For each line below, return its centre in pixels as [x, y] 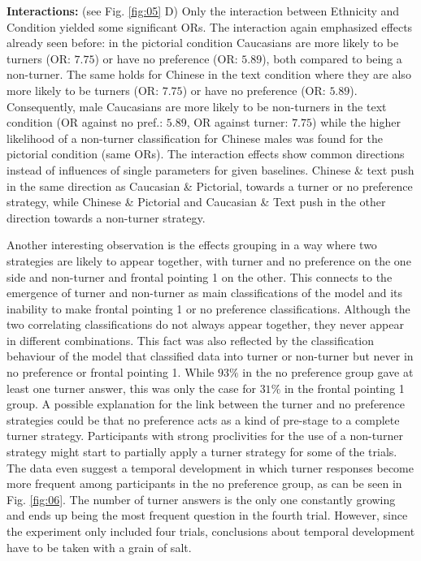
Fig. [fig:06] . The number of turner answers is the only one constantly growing [201, 499]
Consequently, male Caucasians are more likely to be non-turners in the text [197, 106]
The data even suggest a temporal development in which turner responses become [210, 467]
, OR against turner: [237, 122]
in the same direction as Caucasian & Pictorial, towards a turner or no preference [210, 186]
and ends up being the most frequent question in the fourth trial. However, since [207, 515]
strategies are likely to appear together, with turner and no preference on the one [209, 260]
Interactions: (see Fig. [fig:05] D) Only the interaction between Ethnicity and [203, 11]
